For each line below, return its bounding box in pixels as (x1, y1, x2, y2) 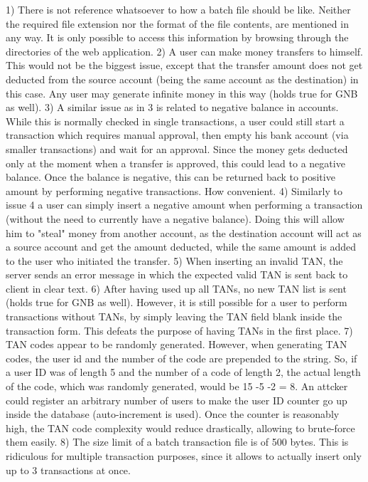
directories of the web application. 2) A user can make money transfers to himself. (6, 43, 363, 58)
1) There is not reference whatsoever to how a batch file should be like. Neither (6, 2, 351, 16)
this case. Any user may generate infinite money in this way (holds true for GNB (6, 85, 358, 100)
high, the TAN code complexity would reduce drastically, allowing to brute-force (6, 420, 355, 435)
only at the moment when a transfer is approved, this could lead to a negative (6, 155, 345, 170)
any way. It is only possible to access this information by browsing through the (6, 30, 349, 45)
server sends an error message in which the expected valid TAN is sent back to (6, 267, 348, 282)
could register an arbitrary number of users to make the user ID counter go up (6, 392, 347, 407)
